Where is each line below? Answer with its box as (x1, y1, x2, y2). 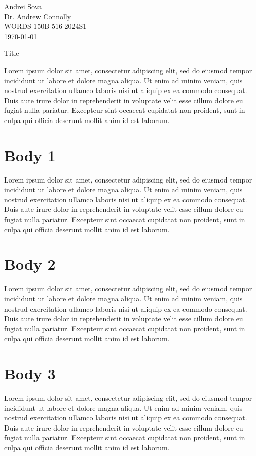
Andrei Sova (4, 1, 42, 11)
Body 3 (4, 363, 56, 384)
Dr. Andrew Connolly (4, 11, 71, 21)
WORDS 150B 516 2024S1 (4, 21, 87, 32)
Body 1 (4, 144, 56, 165)
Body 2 (4, 254, 56, 275)
